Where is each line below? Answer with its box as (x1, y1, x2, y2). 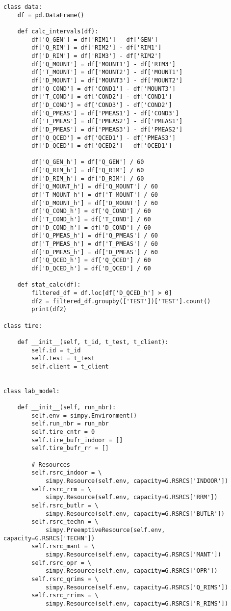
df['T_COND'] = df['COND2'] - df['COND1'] (31, 93, 172, 101)
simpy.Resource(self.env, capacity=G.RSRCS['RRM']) (45, 494, 218, 501)
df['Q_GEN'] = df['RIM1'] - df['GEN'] (31, 36, 158, 43)
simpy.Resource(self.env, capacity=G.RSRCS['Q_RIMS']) (45, 584, 229, 591)
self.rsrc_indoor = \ (31, 469, 102, 477)
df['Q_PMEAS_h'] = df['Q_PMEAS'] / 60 (31, 232, 158, 239)
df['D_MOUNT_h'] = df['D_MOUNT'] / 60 (31, 199, 158, 207)
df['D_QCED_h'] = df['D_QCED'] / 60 (31, 265, 151, 272)
